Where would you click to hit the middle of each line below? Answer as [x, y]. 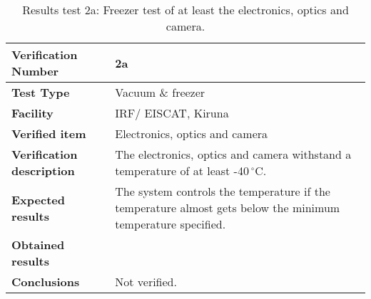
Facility [32, 113]
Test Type [41, 92]
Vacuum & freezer [160, 92]
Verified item [49, 133]
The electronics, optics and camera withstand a [233, 154]
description [43, 171]
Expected [38, 199]
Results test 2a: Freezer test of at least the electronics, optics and [185, 10]
